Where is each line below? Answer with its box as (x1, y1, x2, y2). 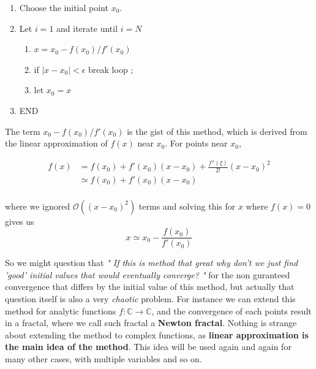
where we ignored (5, 199, 70, 212)
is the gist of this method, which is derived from (127, 124, 307, 137)
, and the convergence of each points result (151, 304, 312, 317)
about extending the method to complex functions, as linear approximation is (5, 328, 309, 341)
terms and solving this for (138, 199, 236, 212)
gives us (5, 215, 34, 227)
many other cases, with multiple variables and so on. (5, 352, 202, 365)
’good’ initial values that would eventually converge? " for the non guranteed (5, 268, 290, 281)
